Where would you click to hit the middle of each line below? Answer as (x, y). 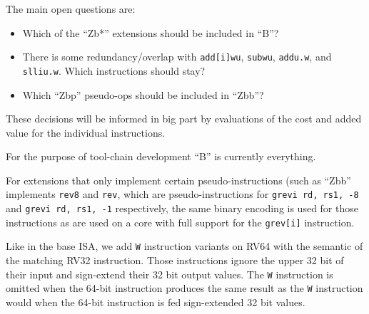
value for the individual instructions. (86, 132)
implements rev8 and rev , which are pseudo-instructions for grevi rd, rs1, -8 (182, 194)
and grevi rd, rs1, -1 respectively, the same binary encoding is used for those (182, 208)
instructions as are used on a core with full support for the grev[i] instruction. (180, 222)
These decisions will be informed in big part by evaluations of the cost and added (184, 119)
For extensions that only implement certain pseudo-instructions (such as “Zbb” (178, 180)
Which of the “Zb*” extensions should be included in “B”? (151, 32)
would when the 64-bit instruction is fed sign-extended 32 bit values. (156, 302)
